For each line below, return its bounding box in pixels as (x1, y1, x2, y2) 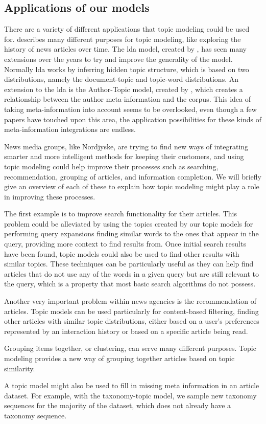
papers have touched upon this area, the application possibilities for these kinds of (4, 114, 261, 124)
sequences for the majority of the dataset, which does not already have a (4, 400, 231, 411)
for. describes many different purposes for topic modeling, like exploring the (4, 33, 241, 44)
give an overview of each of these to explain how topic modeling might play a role (4, 181, 259, 192)
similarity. (4, 363, 35, 373)
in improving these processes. (4, 191, 95, 202)
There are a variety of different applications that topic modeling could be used (4, 24, 250, 34)
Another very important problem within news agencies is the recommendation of (4, 296, 256, 306)
